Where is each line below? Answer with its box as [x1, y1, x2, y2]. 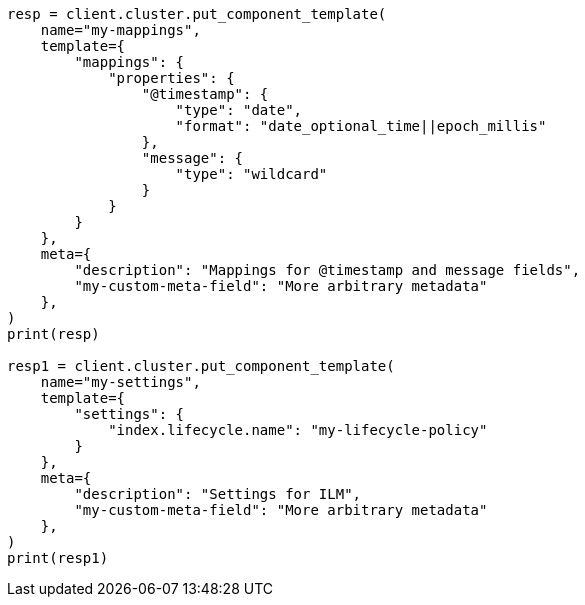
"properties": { [108, 70, 235, 86]
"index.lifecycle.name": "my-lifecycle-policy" [108, 422, 488, 438]
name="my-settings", [40, 374, 201, 390]
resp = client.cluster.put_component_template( [7, 6, 387, 22]
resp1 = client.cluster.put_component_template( [7, 358, 395, 374]
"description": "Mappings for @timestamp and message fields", [74, 262, 581, 278]
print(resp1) [7, 550, 109, 566]
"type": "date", [175, 102, 303, 118]
